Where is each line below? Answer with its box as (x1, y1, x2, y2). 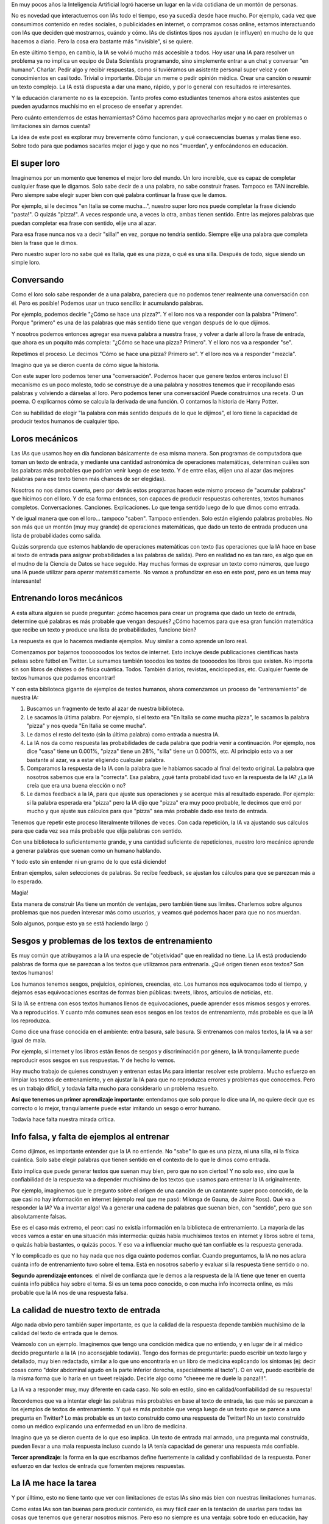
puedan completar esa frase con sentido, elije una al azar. (11, 219, 157, 227)
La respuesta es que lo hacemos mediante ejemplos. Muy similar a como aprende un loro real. (11, 637, 248, 644)
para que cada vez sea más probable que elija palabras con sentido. (11, 827, 183, 835)
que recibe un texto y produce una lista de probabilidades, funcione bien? (11, 626, 197, 633)
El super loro (11, 158, 60, 168)
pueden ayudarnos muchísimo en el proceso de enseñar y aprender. (11, 102, 183, 110)
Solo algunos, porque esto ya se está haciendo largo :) (11, 920, 149, 927)
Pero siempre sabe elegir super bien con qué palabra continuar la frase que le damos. (11, 191, 227, 198)
